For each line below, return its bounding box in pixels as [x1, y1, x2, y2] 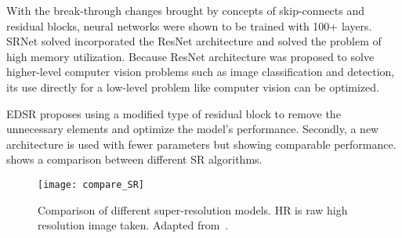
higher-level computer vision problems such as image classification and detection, [6, 63, 395, 80]
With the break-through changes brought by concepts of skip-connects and [6, 2, 365, 18]
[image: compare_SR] [38, 178, 145, 190]
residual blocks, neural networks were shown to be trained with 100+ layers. [6, 17, 372, 34]
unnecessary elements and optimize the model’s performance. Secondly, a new [6, 121, 379, 137]
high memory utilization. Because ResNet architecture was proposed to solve [6, 48, 375, 64]
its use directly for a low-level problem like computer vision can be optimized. [6, 78, 379, 95]
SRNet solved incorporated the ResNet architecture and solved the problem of [6, 33, 382, 49]
